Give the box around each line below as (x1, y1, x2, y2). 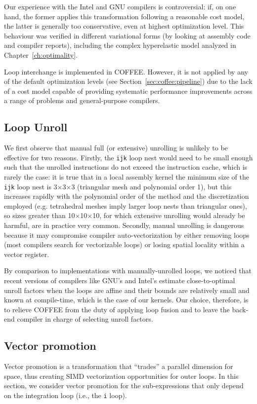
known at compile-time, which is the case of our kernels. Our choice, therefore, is (4, 294, 249, 305)
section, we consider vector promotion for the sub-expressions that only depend (4, 380, 244, 391)
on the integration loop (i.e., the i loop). (4, 390, 127, 400)
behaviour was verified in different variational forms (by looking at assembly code (4, 30, 251, 40)
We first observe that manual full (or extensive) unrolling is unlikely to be (4, 143, 228, 153)
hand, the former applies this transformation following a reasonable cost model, (4, 11, 245, 21)
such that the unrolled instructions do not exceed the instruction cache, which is (4, 162, 248, 172)
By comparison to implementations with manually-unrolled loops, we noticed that (4, 265, 252, 276)
